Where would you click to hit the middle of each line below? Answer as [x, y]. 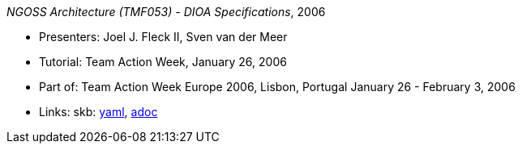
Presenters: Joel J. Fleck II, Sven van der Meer [163, 37]
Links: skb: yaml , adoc [98, 112]
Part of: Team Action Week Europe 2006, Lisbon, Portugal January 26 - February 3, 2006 [277, 87]
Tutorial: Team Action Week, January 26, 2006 [163, 62]
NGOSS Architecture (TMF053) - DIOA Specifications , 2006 [166, 12]
